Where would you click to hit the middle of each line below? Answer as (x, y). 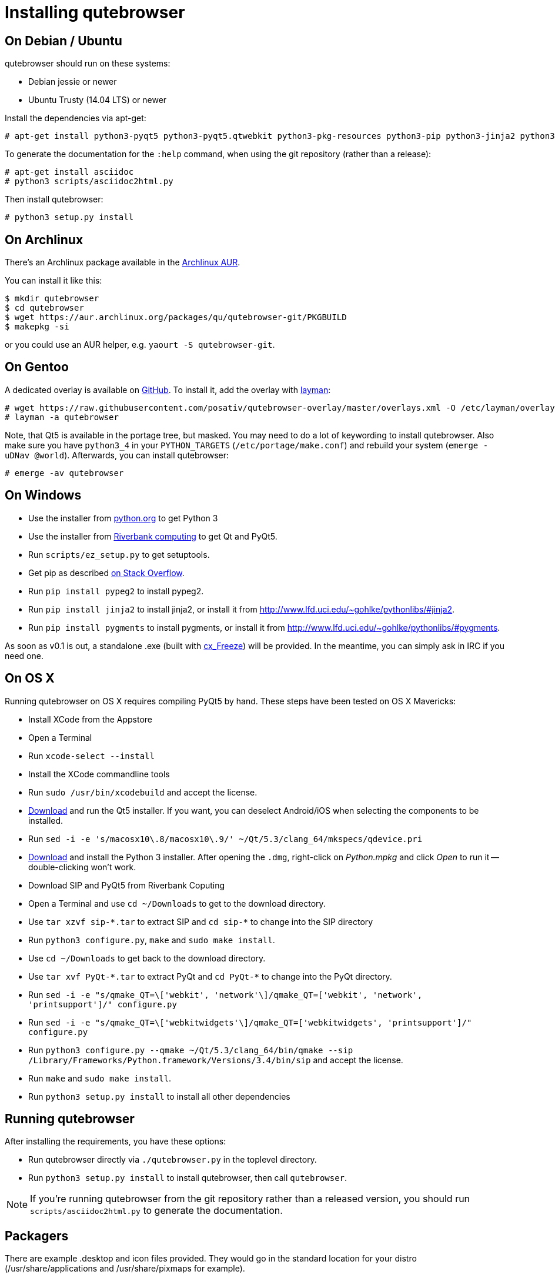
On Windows (43, 495)
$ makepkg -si (37, 327)
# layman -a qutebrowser (62, 417)
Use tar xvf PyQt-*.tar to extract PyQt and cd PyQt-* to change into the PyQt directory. (210, 976)
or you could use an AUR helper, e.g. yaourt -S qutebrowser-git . (140, 345)
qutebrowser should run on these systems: (88, 64)
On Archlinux (44, 239)
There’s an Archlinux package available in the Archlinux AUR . (123, 262)
